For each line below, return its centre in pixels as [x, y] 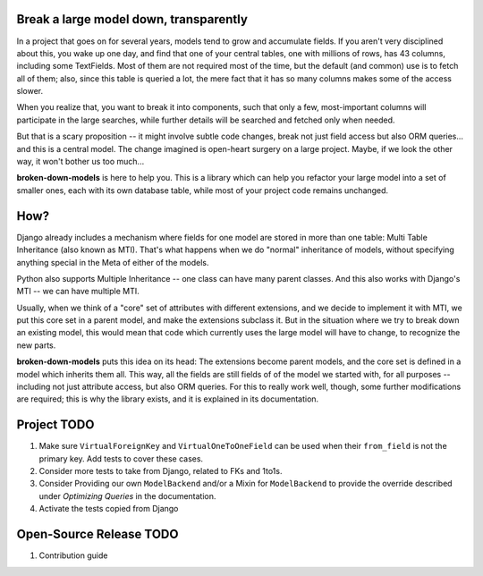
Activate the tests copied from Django [109, 509]
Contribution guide [73, 555]
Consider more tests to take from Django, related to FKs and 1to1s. [161, 471]
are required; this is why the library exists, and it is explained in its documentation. [168, 399]
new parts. [36, 345]
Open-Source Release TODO [97, 534]
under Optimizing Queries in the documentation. [127, 496]
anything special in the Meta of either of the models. [113, 262]
